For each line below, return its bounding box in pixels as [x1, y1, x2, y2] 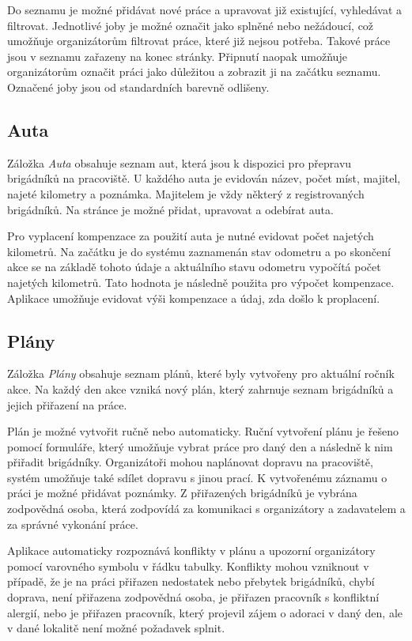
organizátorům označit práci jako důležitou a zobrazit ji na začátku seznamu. [7, 63, 381, 80]
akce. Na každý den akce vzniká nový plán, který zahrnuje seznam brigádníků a [7, 380, 394, 397]
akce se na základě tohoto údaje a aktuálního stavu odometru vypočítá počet [7, 258, 381, 275]
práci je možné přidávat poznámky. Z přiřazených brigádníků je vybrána [7, 485, 357, 501]
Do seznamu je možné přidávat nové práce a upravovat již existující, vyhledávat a [7, 2, 402, 17]
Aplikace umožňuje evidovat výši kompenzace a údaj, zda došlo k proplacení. [7, 289, 380, 306]
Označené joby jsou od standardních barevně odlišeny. [7, 78, 270, 95]
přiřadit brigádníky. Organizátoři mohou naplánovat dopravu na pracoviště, [7, 454, 373, 470]
